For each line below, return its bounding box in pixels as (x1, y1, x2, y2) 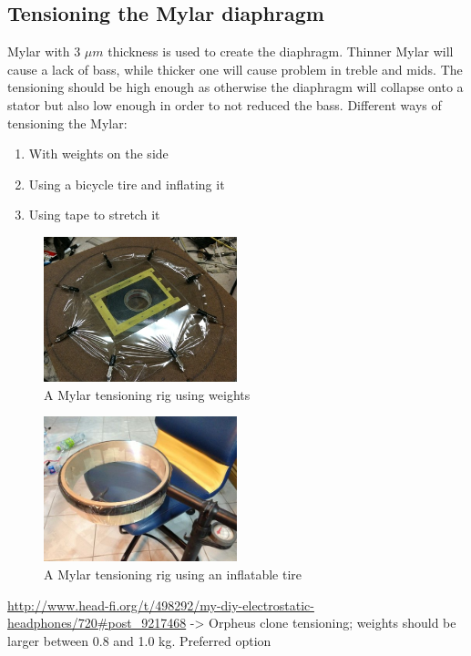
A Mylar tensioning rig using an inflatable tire (44, 565, 302, 584)
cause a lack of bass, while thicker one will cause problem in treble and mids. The (7, 59, 463, 78)
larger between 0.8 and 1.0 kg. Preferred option (7, 630, 271, 650)
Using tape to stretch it (28, 205, 160, 224)
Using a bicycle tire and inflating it (28, 174, 225, 193)
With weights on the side (28, 144, 169, 163)
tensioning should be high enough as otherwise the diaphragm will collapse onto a (7, 77, 464, 97)
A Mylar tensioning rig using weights (44, 384, 251, 404)
